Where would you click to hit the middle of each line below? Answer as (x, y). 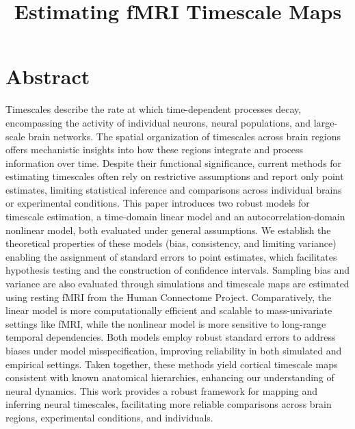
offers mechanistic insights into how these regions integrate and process (155, 149)
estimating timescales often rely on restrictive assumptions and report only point (175, 176)
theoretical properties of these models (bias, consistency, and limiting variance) (171, 243)
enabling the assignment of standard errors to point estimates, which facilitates (171, 256)
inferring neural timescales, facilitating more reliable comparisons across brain (169, 404)
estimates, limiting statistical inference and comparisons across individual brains (174, 189)
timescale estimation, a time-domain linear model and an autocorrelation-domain (175, 217)
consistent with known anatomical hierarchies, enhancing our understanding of (170, 377)
